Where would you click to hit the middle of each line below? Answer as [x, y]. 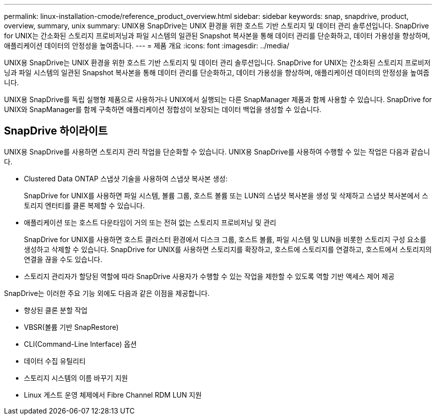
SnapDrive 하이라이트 [56, 131]
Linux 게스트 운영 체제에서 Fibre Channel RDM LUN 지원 [113, 395]
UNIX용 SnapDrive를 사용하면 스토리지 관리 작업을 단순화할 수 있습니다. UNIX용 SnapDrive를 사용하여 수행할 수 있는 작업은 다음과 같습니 [217, 151]
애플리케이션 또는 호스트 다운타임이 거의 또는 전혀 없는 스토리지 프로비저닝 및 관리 [150, 222]
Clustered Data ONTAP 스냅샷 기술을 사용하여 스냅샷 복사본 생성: [126, 178]
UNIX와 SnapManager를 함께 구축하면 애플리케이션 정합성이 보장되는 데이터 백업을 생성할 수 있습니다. [163, 109]
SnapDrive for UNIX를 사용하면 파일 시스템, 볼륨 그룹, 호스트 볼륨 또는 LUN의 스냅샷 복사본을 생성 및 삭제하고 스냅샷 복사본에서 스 [226, 195]
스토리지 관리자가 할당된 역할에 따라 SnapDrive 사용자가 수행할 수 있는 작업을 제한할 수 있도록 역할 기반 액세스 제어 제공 [209, 276]
